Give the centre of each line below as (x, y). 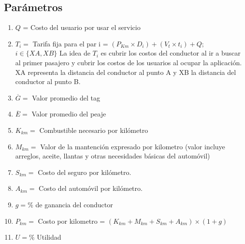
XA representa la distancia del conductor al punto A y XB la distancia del (126, 72)
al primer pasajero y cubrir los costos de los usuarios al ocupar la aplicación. (129, 62)
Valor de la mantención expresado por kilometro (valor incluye (133, 146)
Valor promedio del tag (66, 97)
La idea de (75, 53)
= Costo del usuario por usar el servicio (82, 27)
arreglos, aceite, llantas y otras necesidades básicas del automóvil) (113, 156)
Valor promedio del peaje (69, 114)
